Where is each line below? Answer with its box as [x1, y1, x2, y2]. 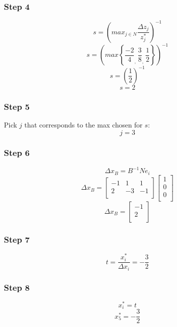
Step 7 [4, 233, 30, 245]
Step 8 [4, 281, 30, 293]
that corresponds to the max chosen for [24, 119, 143, 129]
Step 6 [4, 147, 30, 159]
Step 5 [4, 100, 30, 112]
